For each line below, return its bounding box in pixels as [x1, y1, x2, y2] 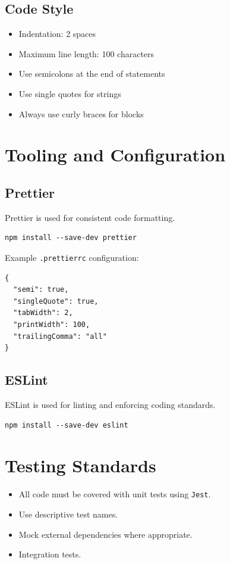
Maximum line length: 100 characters [18, 47, 155, 60]
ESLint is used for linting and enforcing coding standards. [5, 398, 216, 410]
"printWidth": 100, [13, 320, 90, 329]
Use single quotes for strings [18, 87, 121, 99]
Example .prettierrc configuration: [5, 251, 139, 263]
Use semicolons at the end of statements [18, 67, 165, 80]
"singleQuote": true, [13, 297, 99, 306]
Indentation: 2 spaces [18, 27, 96, 40]
